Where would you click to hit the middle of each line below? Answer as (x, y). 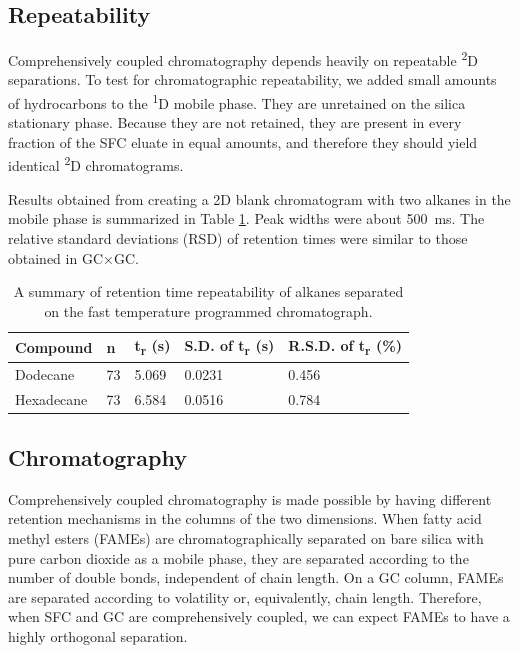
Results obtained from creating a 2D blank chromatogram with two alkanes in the (259, 198)
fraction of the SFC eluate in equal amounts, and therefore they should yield (243, 141)
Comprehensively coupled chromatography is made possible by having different (250, 498)
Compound (54, 346)
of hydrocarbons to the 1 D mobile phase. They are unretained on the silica (237, 101)
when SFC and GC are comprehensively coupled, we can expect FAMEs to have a (259, 616)
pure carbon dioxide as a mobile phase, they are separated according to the (238, 557)
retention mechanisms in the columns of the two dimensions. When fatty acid (245, 518)
